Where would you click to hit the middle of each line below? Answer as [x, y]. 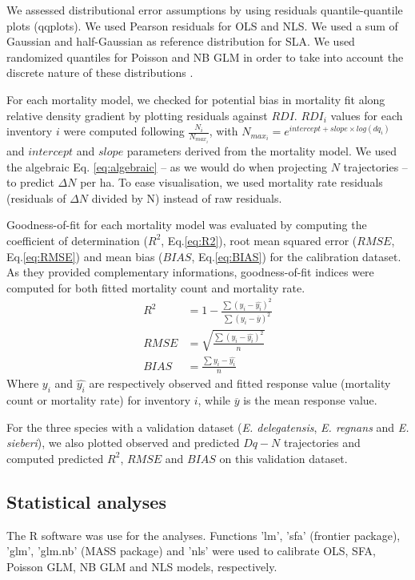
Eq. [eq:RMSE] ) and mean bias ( [85, 256]
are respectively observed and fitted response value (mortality [240, 383]
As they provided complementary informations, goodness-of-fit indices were [190, 272]
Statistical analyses [86, 501]
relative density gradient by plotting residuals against [137, 115]
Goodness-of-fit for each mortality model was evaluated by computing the [187, 225]
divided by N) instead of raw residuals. [187, 197]
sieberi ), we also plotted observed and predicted [123, 443]
